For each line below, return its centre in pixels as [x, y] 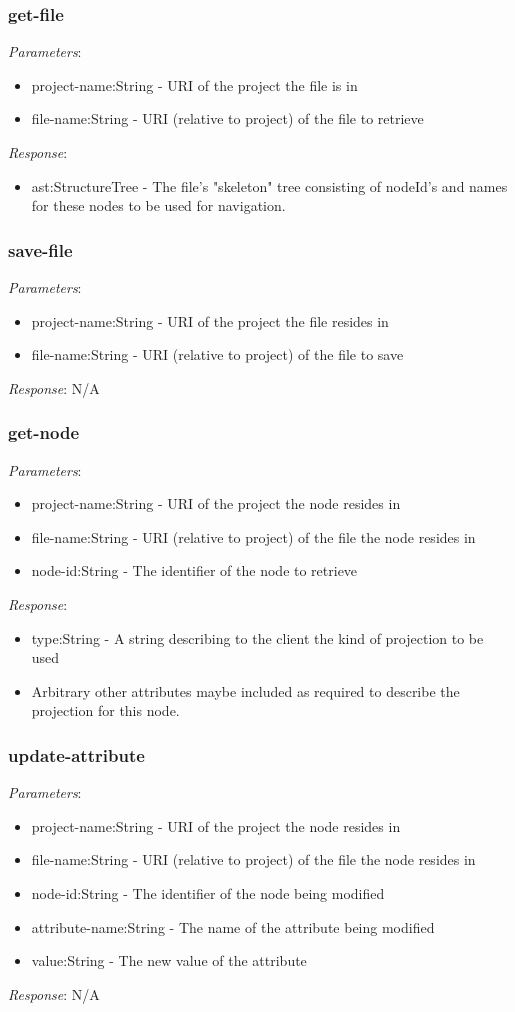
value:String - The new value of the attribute [169, 960]
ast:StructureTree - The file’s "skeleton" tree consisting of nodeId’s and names [269, 185]
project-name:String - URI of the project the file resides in [210, 320]
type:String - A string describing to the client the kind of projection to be [257, 637]
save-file [40, 249]
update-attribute [76, 754]
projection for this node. [105, 710]
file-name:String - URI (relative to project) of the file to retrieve [227, 118]
